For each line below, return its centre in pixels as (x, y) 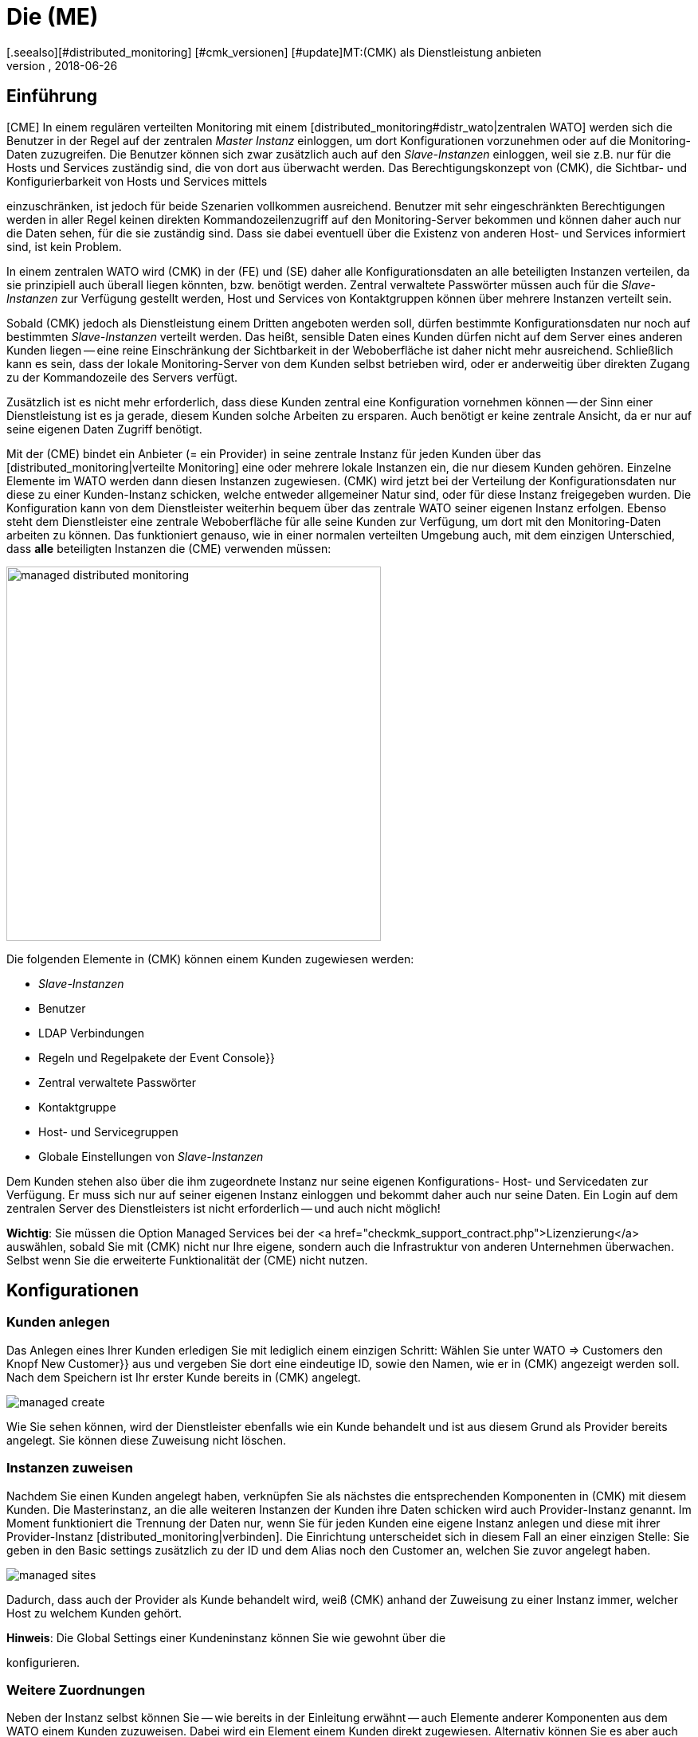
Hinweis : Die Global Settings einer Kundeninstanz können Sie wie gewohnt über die (226, 1637)
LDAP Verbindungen (92, 1033)
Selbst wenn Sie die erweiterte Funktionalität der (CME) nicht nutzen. (187, 1260)
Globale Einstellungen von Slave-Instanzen (151, 1156)
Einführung (52, 96)
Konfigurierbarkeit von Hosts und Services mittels (137, 181)
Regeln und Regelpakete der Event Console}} (157, 1057)
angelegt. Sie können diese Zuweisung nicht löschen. (147, 1440)
